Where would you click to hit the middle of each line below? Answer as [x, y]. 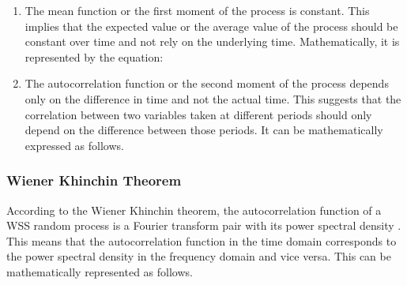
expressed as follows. [74, 145]
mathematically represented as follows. [100, 271]
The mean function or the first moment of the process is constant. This [197, 10]
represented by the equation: [94, 56]
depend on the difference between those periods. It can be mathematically [204, 130]
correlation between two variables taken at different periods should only [198, 114]
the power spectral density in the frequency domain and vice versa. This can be [199, 256]
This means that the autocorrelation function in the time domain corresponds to [202, 240]
